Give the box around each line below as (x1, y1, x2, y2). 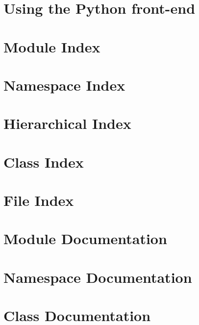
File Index (3, 190, 74, 210)
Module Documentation (3, 228, 167, 249)
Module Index (3, 36, 100, 56)
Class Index (3, 151, 84, 172)
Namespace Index (3, 75, 125, 95)
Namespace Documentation (3, 267, 192, 287)
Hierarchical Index (3, 113, 131, 133)
